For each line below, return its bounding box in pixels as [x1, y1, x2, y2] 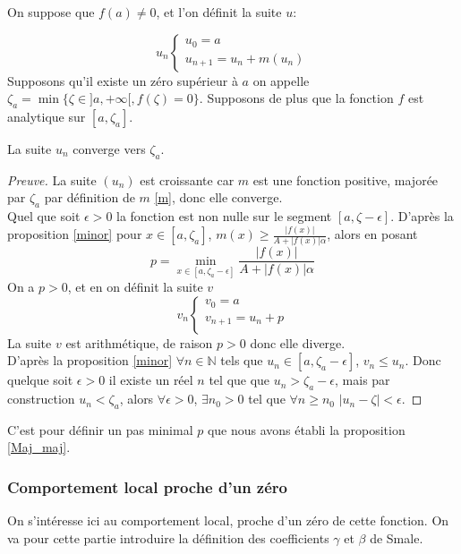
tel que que [209, 371, 270, 389]
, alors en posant [327, 225, 418, 243]
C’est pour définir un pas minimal [7, 420, 193, 439]
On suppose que [7, 3, 95, 21]
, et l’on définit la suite [156, 3, 282, 21]
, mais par [335, 371, 390, 389]
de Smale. [370, 528, 423, 547]
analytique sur [7, 107, 86, 125]
